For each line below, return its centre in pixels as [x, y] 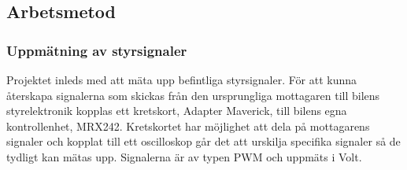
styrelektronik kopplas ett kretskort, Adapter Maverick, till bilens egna [177, 111]
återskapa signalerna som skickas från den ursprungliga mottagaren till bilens [193, 95]
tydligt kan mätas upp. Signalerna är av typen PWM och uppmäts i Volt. [184, 156]
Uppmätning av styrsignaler [97, 50]
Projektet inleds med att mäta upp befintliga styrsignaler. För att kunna [182, 79]
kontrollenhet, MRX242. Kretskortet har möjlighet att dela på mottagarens [188, 126]
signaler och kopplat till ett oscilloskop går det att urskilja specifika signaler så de [203, 141]
